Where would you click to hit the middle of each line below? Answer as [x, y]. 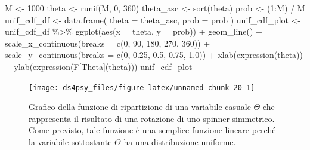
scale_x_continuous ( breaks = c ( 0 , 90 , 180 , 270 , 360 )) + [108, 43]
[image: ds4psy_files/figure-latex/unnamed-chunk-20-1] [142, 88]
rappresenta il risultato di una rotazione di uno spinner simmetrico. [152, 118]
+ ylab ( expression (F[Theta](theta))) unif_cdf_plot [99, 66]
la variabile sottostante [70, 142]
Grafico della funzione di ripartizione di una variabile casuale [140, 107]
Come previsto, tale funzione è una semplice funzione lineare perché [152, 130]
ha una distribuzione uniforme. [180, 142]
